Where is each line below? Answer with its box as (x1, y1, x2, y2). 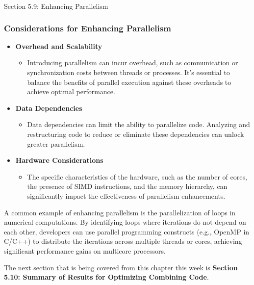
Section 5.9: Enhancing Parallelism (4, 1, 108, 11)
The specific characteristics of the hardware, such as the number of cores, (27, 171, 247, 181)
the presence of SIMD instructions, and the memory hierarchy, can (27, 181, 228, 191)
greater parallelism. (27, 138, 85, 149)
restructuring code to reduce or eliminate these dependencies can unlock (27, 129, 244, 139)
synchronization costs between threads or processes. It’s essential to (27, 67, 230, 77)
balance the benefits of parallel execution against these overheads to (27, 77, 231, 87)
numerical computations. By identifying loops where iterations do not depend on (4, 217, 246, 227)
